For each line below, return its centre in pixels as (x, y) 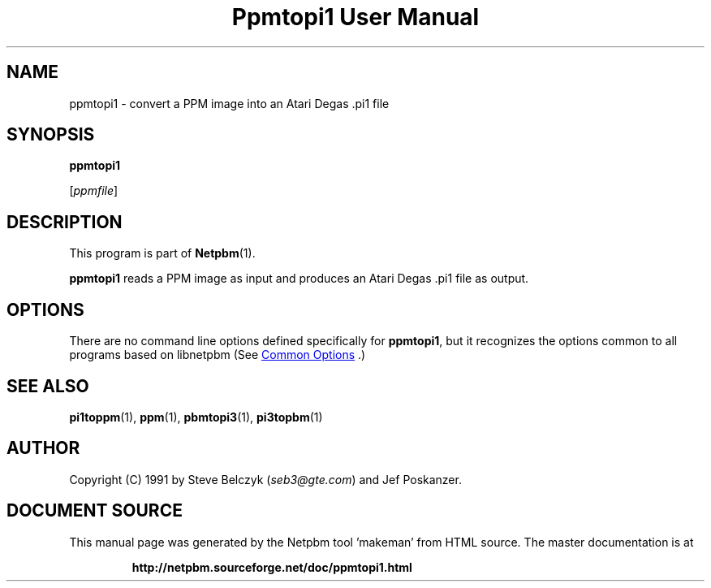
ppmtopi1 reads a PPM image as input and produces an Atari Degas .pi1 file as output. (299, 279)
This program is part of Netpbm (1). (162, 253)
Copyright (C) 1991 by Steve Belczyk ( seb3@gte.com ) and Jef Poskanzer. (265, 479)
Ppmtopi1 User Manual (355, 17)
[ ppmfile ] (94, 191)
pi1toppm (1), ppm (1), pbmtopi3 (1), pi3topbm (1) (196, 417)
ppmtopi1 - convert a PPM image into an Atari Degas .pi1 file (229, 103)
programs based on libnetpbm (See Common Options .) (218, 355)
